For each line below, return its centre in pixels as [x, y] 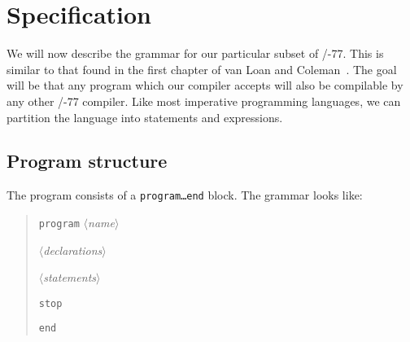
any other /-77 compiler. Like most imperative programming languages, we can [204, 101]
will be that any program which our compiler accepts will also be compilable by [205, 85]
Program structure [87, 161]
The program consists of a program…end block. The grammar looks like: [185, 195]
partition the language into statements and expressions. [145, 117]
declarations [73, 250]
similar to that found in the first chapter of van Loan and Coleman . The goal [202, 69]
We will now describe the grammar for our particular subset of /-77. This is [195, 53]
